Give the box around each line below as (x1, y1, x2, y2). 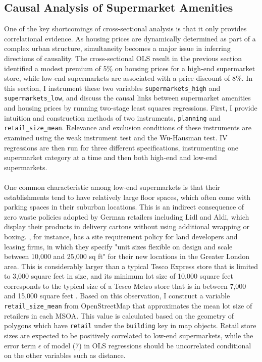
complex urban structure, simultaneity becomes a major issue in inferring (4, 43, 231, 54)
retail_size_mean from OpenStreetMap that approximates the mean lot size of (4, 300, 252, 311)
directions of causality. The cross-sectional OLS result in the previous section (4, 53, 242, 63)
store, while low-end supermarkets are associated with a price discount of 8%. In (4, 73, 253, 83)
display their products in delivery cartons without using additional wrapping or (4, 221, 249, 232)
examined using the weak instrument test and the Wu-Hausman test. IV (4, 132, 228, 142)
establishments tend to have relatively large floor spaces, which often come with (4, 191, 251, 202)
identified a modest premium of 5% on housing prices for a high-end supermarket (4, 63, 255, 73)
